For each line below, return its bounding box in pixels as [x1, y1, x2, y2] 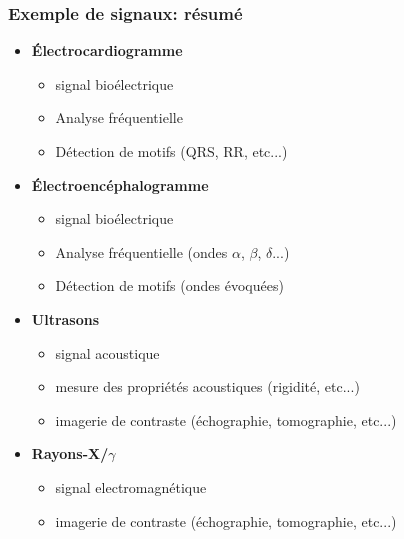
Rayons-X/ [31, 443, 109, 464]
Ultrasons [31, 308, 100, 329]
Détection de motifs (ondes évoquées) [55, 275, 284, 296]
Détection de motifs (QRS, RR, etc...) [55, 141, 288, 161]
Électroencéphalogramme [31, 174, 209, 195]
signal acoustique [55, 342, 160, 363]
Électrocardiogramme [31, 40, 183, 61]
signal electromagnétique [55, 476, 207, 497]
